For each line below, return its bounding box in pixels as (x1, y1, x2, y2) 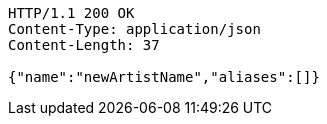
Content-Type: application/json (8, 21, 261, 37)
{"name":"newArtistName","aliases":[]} (8, 69, 320, 85)
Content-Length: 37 (8, 37, 160, 53)
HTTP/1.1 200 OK (8, 5, 135, 21)
